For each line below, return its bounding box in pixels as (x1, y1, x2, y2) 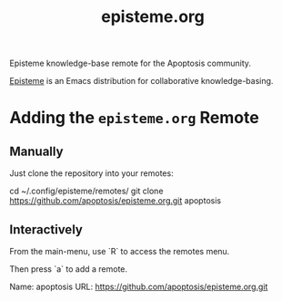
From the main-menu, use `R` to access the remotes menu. (9, 246, 230, 256)
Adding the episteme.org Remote (9, 108, 259, 129)
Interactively (9, 222, 84, 237)
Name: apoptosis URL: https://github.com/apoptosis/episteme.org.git (9, 281, 268, 292)
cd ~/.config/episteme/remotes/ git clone (9, 185, 164, 197)
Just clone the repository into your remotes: (9, 168, 175, 179)
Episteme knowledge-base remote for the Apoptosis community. (9, 57, 252, 69)
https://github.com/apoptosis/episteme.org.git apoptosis (9, 195, 221, 206)
